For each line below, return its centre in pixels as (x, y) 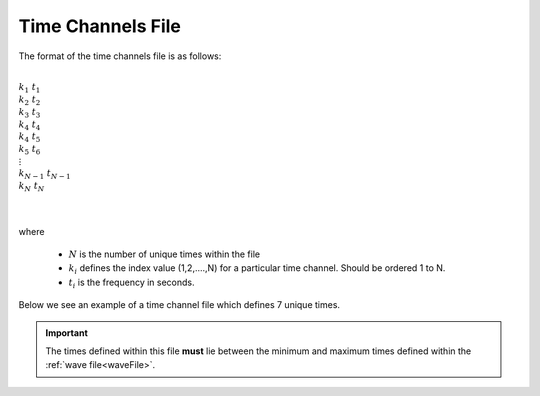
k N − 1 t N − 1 (44, 175)
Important (67, 332)
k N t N (31, 187)
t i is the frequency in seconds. (131, 283)
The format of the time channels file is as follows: (120, 56)
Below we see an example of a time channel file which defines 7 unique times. (179, 305)
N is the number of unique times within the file (164, 254)
